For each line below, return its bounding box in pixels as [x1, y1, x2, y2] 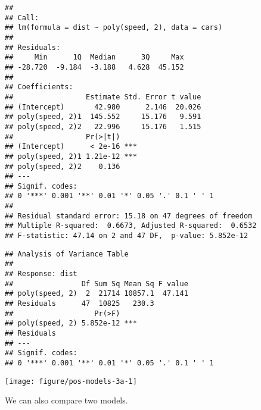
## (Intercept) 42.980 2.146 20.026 [5, 102, 201, 111]
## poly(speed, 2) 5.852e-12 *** [5, 319, 137, 328]
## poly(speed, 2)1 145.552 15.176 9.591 [5, 112, 201, 121]
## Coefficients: [5, 83, 73, 92]
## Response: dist [5, 270, 77, 278]
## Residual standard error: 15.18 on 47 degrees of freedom [5, 211, 253, 220]
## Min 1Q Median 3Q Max [5, 53, 184, 62]
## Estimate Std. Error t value [5, 92, 201, 101]
